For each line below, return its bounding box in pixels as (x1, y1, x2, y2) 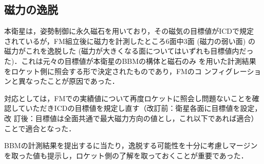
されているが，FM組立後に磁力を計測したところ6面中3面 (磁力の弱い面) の (4, 35, 255, 46)
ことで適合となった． (4, 123, 76, 133)
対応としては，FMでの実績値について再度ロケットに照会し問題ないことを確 (4, 92, 259, 103)
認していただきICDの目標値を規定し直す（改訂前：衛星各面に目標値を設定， (4, 103, 262, 113)
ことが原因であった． (47, 76, 119, 86)
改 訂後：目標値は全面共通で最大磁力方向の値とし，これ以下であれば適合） (4, 112, 258, 123)
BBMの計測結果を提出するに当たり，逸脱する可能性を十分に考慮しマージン (4, 140, 258, 151)
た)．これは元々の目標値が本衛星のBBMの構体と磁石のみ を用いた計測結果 (4, 55, 256, 66)
